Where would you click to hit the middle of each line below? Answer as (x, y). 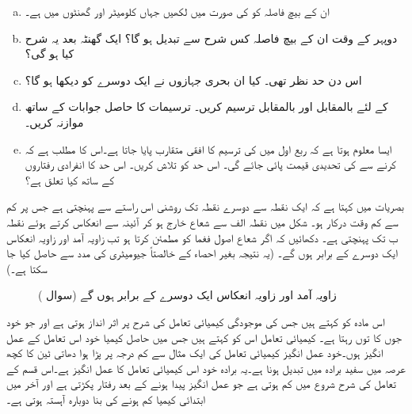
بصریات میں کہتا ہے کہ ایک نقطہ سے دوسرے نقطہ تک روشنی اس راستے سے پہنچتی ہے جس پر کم (205, 206)
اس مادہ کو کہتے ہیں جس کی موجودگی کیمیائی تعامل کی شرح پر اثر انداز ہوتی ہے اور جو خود (196, 321)
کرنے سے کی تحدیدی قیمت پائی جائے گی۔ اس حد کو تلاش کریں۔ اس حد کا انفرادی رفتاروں (210, 164)
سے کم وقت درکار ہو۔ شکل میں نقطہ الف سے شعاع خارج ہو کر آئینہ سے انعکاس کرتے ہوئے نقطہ (202, 221)
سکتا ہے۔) (27, 268)
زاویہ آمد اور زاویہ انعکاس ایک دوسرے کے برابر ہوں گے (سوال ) (187, 295)
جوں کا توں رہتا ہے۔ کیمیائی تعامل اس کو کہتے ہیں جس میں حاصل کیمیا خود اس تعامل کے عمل (204, 337)
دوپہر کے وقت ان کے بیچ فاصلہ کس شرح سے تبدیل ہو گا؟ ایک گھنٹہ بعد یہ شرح (211, 38)
